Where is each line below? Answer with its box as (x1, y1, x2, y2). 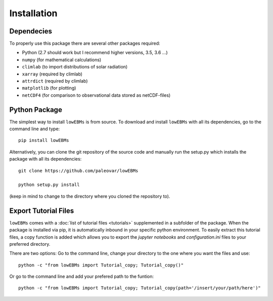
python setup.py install (18, 182, 80, 187)
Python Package (9, 105, 63, 114)
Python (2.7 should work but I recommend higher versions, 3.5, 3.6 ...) (22, 50, 168, 56)
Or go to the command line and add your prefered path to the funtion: (9, 274, 154, 280)
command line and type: (9, 126, 60, 132)
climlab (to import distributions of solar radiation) (22, 64, 128, 70)
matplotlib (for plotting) (22, 85, 76, 91)
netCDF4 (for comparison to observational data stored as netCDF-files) (22, 92, 171, 98)
